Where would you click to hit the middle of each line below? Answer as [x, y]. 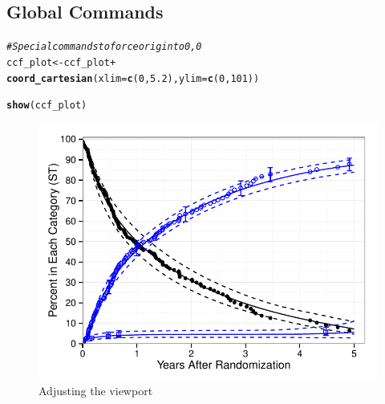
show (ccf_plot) [47, 106]
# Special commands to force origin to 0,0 [104, 47]
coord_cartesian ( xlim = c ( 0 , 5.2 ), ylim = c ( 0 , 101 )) [133, 78]
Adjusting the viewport [96, 390]
